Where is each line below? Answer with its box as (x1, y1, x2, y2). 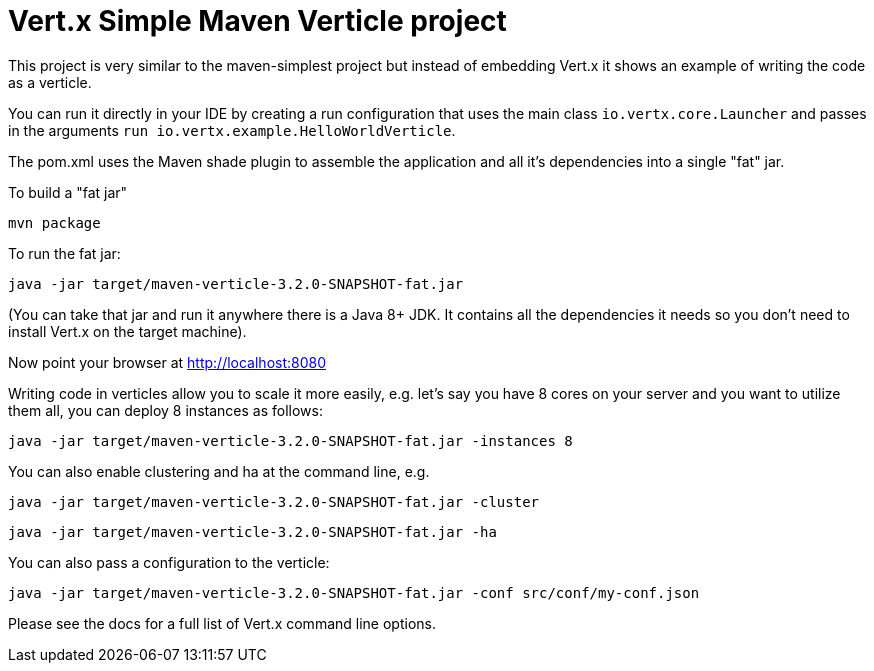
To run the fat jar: (8, 244, 121, 262)
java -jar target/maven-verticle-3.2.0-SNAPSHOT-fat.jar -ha (8, 523, 497, 540)
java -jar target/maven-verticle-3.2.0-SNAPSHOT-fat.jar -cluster (8, 493, 540, 510)
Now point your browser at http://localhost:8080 (8, 353, 327, 371)
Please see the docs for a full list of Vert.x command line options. (8, 614, 436, 632)
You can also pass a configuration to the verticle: (8, 553, 330, 571)
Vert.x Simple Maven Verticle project (8, 4, 507, 38)
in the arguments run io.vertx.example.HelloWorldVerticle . (8, 121, 456, 139)
